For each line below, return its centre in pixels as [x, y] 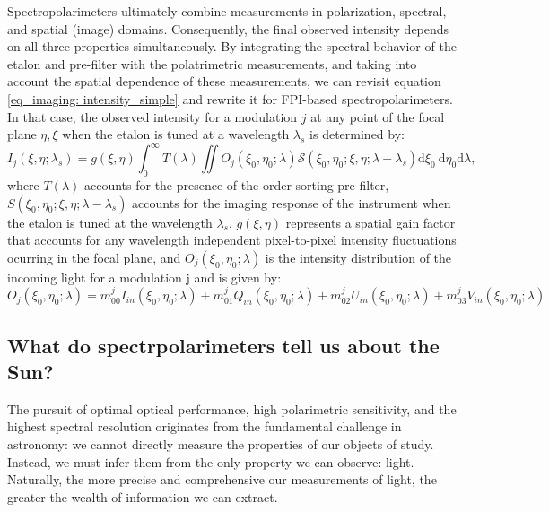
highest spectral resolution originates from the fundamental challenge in [205, 426]
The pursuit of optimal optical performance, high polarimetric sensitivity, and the [232, 408]
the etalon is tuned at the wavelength [110, 222]
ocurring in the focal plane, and [94, 257]
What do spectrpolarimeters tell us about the [223, 345]
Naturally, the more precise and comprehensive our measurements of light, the [222, 479]
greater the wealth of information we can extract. [143, 496]
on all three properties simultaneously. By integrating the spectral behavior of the [232, 46]
